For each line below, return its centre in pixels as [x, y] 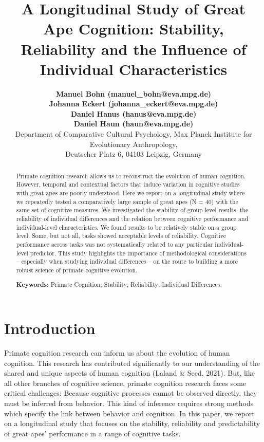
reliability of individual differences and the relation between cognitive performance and [132, 218]
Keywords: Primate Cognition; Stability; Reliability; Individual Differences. [119, 285]
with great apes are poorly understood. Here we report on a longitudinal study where [130, 192]
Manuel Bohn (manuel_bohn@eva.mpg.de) [134, 93]
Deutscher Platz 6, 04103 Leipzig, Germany [134, 154]
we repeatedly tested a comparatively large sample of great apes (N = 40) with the [127, 201]
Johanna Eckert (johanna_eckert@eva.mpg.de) [134, 104]
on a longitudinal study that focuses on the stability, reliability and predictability [132, 423]
